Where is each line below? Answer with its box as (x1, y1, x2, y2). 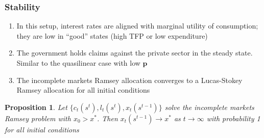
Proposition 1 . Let (5, 101, 67, 112)
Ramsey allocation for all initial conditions (16, 85, 150, 95)
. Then (97, 113, 118, 123)
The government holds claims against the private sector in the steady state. (16, 47, 253, 58)
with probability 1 (206, 113, 260, 123)
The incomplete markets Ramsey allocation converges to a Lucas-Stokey (16, 74, 243, 85)
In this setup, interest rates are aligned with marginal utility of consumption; (16, 20, 258, 31)
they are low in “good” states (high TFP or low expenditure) (16, 30, 208, 41)
